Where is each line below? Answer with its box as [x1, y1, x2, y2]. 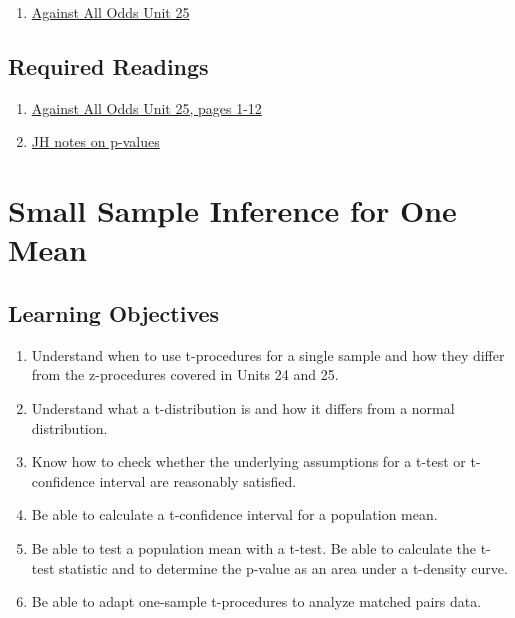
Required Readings [8, 50, 209, 81]
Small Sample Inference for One [8, 190, 457, 231]
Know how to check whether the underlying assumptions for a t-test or [31, 451, 466, 472]
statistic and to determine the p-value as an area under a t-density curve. [59, 557, 508, 578]
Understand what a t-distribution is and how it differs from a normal [31, 397, 455, 418]
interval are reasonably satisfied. [99, 470, 297, 491]
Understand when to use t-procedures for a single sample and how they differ [31, 344, 505, 365]
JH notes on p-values [31, 131, 160, 152]
